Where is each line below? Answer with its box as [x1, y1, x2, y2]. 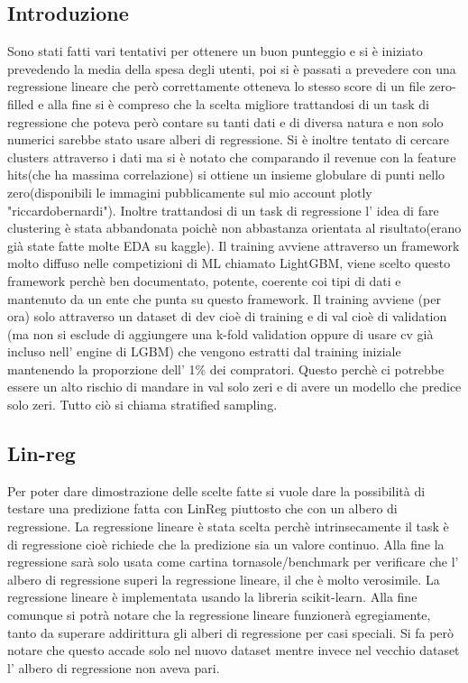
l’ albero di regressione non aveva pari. [7, 658, 220, 677]
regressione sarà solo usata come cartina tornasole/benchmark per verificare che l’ [7, 552, 459, 571]
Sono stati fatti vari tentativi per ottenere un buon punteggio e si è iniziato [7, 42, 423, 60]
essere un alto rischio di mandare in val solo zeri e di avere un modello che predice [7, 377, 462, 396]
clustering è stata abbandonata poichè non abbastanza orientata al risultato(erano [7, 218, 462, 237]
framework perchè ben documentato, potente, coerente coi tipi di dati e [7, 271, 401, 290]
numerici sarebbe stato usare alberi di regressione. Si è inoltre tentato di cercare [7, 130, 449, 149]
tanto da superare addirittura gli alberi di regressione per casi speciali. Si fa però [7, 623, 454, 641]
